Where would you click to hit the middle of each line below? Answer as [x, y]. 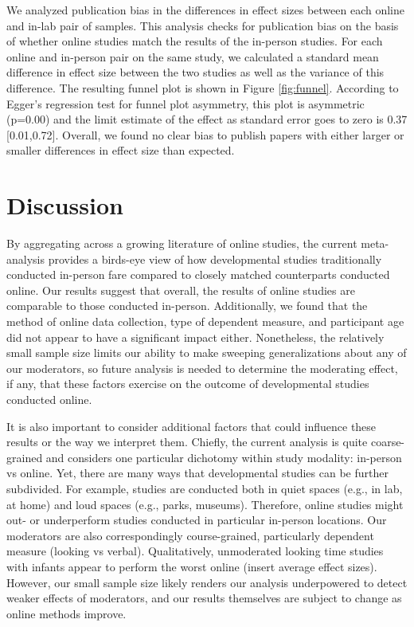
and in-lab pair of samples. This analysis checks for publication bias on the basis [203, 25]
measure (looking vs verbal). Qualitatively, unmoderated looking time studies [195, 551]
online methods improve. [66, 613]
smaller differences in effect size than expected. [121, 150]
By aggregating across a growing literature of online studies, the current [182, 243]
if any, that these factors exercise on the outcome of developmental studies [188, 384]
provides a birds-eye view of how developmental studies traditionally [215, 259]
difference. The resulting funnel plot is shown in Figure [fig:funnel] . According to [203, 87]
